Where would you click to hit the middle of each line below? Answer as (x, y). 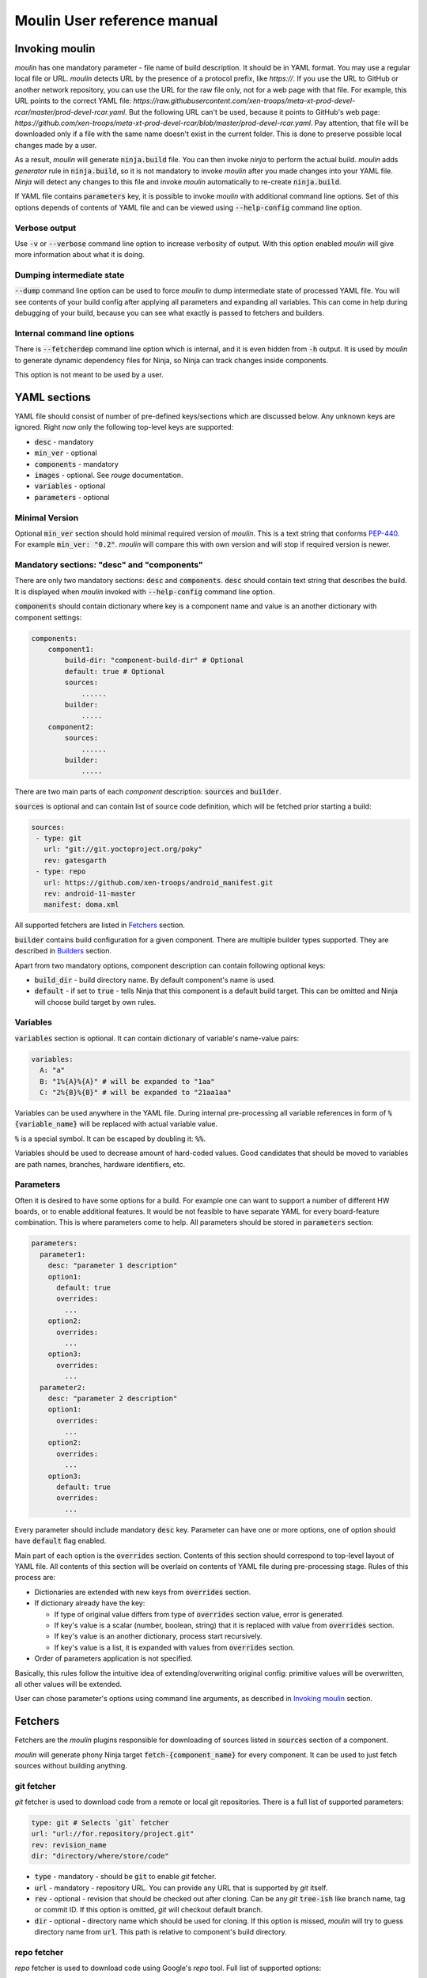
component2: (71, 727)
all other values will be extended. (68, 1684)
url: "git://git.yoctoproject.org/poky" (123, 849)
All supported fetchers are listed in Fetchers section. (100, 925)
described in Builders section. (63, 951)
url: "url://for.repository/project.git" (113, 1834)
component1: (71, 649)
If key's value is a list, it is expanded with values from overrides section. (174, 1647)
